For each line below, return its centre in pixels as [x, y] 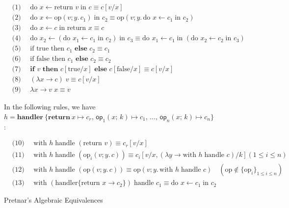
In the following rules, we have [50, 107]
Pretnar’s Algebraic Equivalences [53, 200]
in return [73, 28]
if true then [47, 49]
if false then [48, 59]
